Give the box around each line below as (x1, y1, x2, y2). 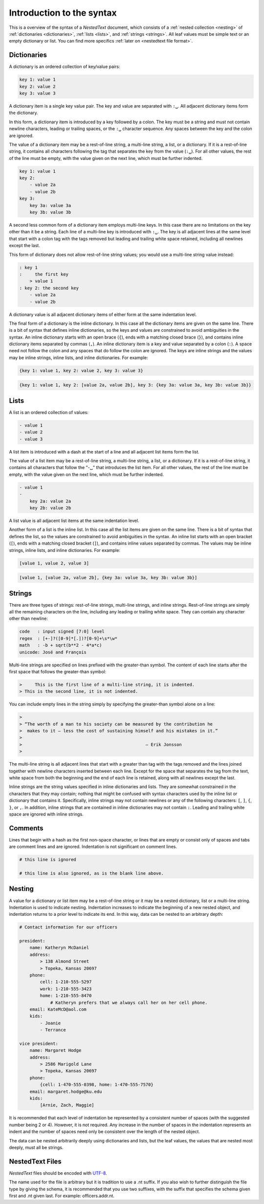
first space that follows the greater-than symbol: (9, 668, 107, 675)
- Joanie (40, 1020, 61, 1026)
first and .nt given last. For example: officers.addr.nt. (9, 1193, 115, 1199)
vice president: (19, 1041, 59, 1046)
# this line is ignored (19, 857, 77, 863)
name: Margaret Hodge (29, 1047, 82, 1053)
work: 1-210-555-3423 (40, 986, 92, 992)
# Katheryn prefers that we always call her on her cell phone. (50, 1000, 208, 1005)
